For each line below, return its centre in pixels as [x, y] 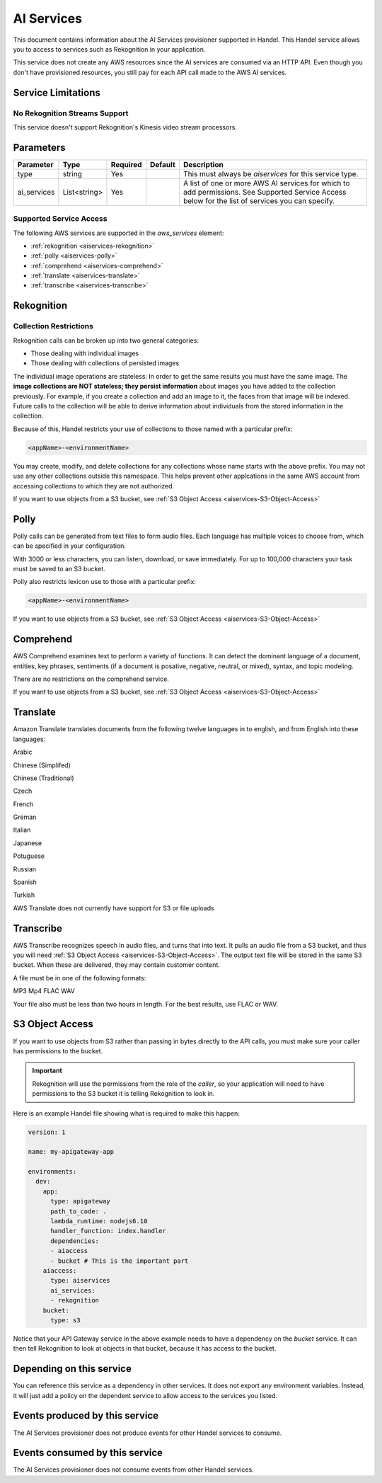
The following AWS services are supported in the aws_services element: [118, 233]
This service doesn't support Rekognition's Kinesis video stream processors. [125, 127]
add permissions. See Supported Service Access [265, 192]
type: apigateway [81, 1201]
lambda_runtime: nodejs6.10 [99, 1221]
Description [203, 164]
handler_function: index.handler [108, 1231]
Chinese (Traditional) [44, 778]
